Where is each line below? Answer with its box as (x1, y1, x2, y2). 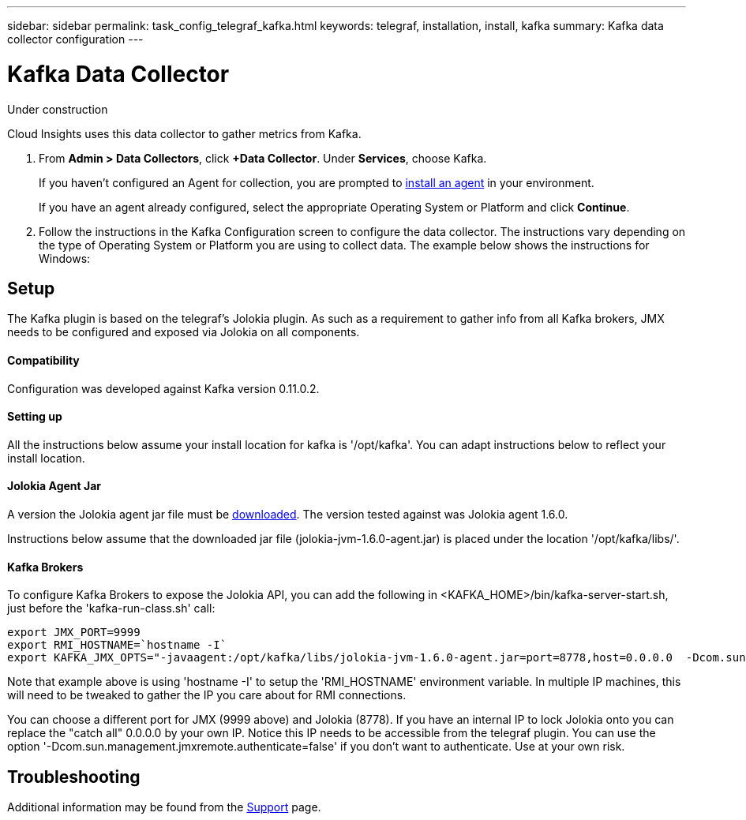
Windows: (39, 251, 91, 265)
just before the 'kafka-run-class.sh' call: (7, 601, 216, 616)
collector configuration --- (7, 32, 144, 46)
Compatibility (7, 353, 80, 367)
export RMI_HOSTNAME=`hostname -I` (7, 638, 227, 652)
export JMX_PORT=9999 (7, 626, 141, 639)
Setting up (7, 410, 62, 424)
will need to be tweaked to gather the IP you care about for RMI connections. (7, 688, 407, 702)
